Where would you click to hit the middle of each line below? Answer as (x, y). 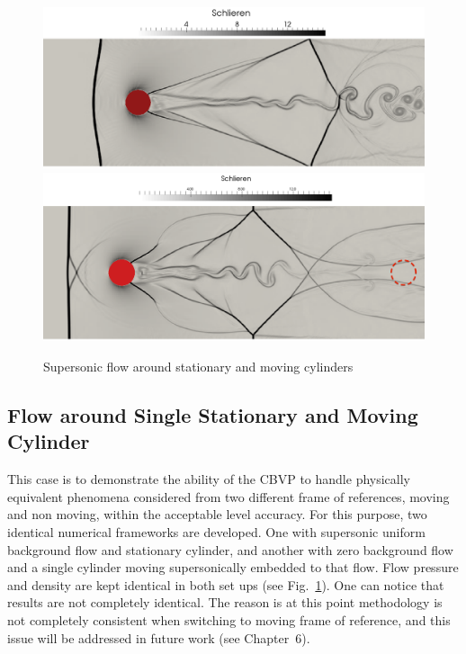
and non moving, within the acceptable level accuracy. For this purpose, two (217, 514)
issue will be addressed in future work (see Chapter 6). (159, 637)
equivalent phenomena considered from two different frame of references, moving (229, 496)
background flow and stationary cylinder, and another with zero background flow (230, 549)
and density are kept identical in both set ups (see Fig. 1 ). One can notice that (226, 584)
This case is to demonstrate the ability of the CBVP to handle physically (209, 479)
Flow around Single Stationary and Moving (213, 415)
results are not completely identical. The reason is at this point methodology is (225, 602)
